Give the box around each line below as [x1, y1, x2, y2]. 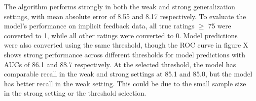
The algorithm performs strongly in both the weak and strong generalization [4, 1, 235, 11]
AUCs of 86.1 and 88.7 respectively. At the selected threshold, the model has [4, 59, 236, 69]
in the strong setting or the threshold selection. [4, 88, 146, 98]
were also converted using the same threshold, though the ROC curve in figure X [4, 40, 249, 50]
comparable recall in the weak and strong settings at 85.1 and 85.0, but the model [4, 69, 253, 79]
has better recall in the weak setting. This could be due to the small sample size [4, 78, 246, 88]
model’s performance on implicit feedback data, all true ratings [4, 21, 195, 31]
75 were [208, 21, 231, 31]
